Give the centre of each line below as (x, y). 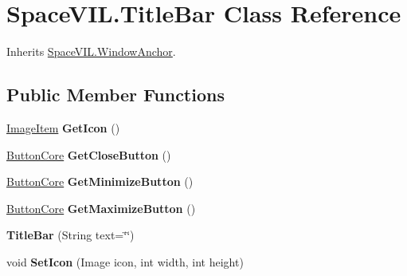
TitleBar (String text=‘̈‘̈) (70, 235)
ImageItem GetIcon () (63, 127)
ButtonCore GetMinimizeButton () (100, 181)
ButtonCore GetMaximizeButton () (101, 208)
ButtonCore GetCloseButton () (89, 154)
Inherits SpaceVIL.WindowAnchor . (91, 51)
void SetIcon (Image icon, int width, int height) (125, 261)
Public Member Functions (115, 95)
